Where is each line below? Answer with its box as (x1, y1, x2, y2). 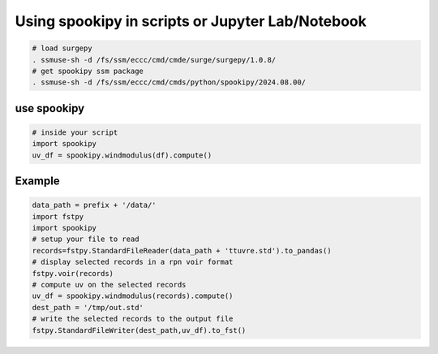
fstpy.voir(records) (32, 269, 114, 278)
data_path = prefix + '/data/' (32, 201, 157, 210)
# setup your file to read (32, 235, 140, 244)
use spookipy (15, 101, 85, 115)
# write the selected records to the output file (32, 314, 234, 324)
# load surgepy (32, 44, 92, 53)
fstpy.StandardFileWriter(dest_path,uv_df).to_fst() (32, 326, 247, 335)
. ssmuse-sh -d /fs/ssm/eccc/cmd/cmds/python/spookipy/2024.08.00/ (32, 78, 307, 87)
